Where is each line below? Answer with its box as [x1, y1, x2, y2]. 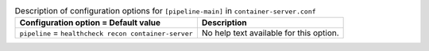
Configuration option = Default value [19, 17, 161, 28]
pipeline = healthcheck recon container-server [19, 27, 194, 38]
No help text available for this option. [201, 27, 339, 38]
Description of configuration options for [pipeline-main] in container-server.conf [14, 5, 317, 16]
